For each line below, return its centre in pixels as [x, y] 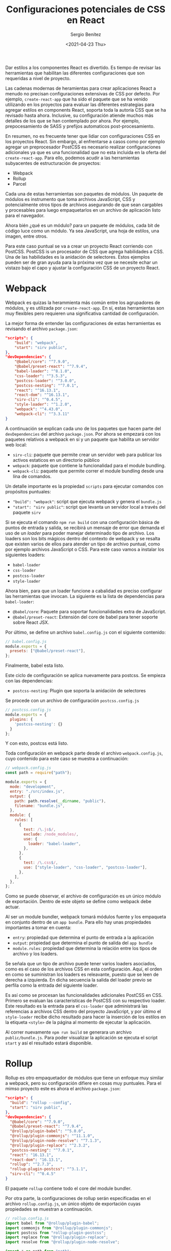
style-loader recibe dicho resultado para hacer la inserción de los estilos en [86, 1017]
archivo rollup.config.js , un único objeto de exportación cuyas [73, 1204]
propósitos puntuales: [28, 491]
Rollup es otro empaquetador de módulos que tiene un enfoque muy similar [85, 1078]
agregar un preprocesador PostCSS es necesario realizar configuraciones [83, 147]
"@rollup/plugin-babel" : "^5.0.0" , [48, 1131]
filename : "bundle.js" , [40, 806]
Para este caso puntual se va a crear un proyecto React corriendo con [79, 246]
